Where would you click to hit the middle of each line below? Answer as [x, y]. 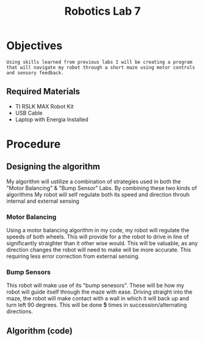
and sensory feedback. [35, 73]
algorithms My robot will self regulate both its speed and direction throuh [98, 194]
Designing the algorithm [53, 167]
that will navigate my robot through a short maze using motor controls [101, 67]
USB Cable [29, 113]
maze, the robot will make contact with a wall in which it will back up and [98, 298]
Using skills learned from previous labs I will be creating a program [99, 62]
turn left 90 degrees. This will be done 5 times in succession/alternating [97, 305]
